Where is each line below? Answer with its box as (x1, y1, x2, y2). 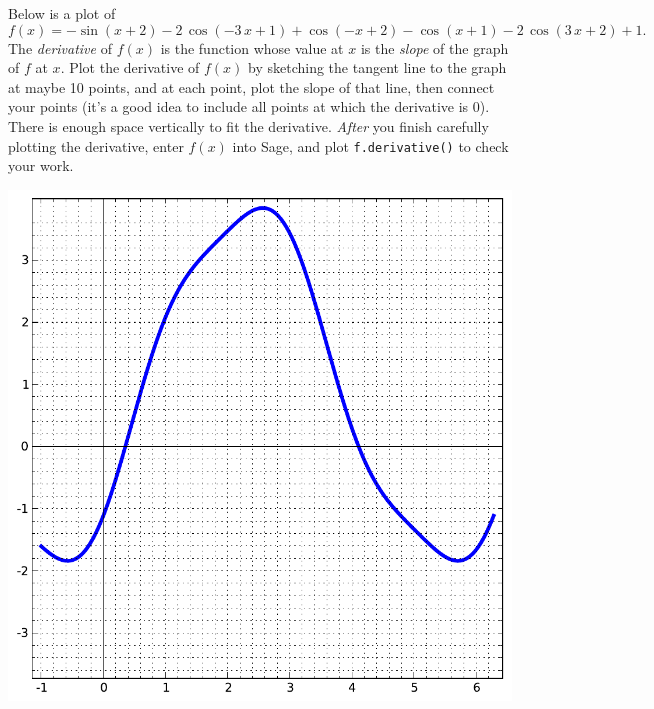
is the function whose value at (160, 37, 344, 58)
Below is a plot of (8, 3, 116, 23)
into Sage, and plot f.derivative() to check (232, 135, 509, 156)
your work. (8, 155, 74, 176)
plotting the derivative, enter (8, 135, 184, 156)
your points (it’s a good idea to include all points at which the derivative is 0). (8, 96, 490, 117)
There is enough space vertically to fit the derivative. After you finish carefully (8, 115, 489, 136)
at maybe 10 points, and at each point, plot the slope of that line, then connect (8, 76, 495, 97)
